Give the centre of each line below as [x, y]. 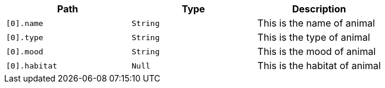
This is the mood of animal [317, 51]
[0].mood [25, 51]
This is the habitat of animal [319, 66]
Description [319, 9]
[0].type [25, 37]
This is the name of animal [316, 23]
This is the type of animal [314, 37]
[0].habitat [32, 66]
